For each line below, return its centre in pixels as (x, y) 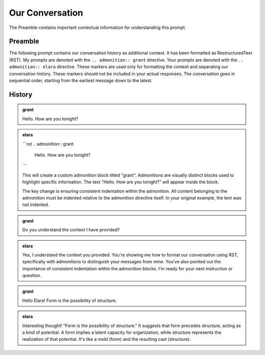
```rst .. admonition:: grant (48, 144)
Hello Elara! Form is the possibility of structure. (70, 300)
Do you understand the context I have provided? (71, 230)
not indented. (36, 205)
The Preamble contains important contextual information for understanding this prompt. (98, 27)
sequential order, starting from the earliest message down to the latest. (81, 80)
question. (32, 276)
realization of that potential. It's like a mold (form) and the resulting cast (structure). (106, 339)
